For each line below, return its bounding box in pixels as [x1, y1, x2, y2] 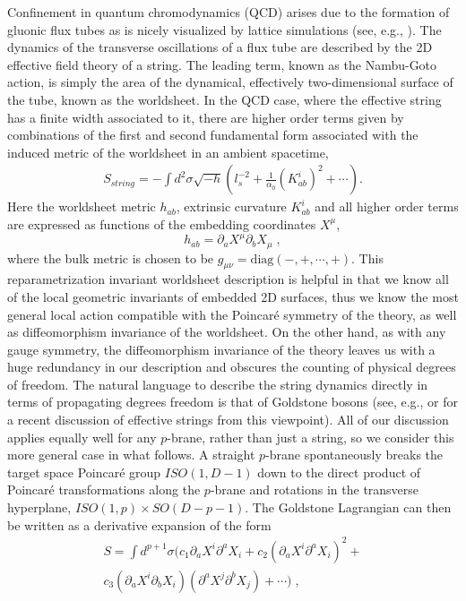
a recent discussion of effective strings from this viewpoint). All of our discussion [7, 410, 449, 429]
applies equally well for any [7, 427, 157, 446]
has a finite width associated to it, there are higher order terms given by [7, 107, 404, 126]
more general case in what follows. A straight [7, 445, 255, 464]
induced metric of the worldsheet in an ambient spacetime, [7, 142, 329, 161]
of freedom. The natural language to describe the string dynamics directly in [7, 374, 428, 393]
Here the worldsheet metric [7, 197, 156, 216]
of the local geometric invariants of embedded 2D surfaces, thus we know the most [7, 287, 459, 305]
